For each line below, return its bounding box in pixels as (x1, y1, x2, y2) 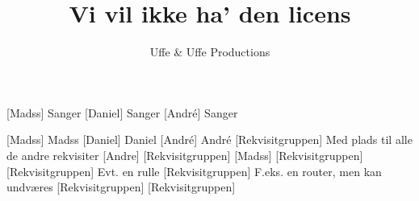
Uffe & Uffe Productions (149, 43, 270, 60)
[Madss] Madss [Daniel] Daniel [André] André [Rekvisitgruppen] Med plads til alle (6, 131, 413, 148)
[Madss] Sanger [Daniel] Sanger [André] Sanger (6, 104, 238, 121)
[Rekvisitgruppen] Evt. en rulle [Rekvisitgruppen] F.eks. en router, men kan (6, 162, 382, 179)
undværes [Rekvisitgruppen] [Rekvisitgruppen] (6, 178, 236, 195)
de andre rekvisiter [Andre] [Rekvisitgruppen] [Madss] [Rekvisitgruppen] (6, 146, 363, 163)
